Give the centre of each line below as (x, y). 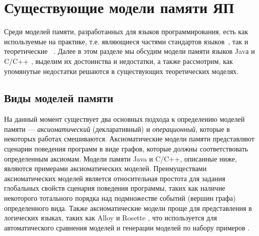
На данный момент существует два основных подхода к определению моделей (124, 119)
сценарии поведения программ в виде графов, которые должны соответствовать (126, 149)
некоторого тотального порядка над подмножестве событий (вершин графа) (120, 198)
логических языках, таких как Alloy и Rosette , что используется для (111, 218)
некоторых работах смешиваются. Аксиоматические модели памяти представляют (129, 139)
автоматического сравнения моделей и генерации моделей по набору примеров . (127, 227)
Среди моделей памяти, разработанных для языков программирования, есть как (126, 31)
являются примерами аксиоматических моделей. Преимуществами (105, 168)
